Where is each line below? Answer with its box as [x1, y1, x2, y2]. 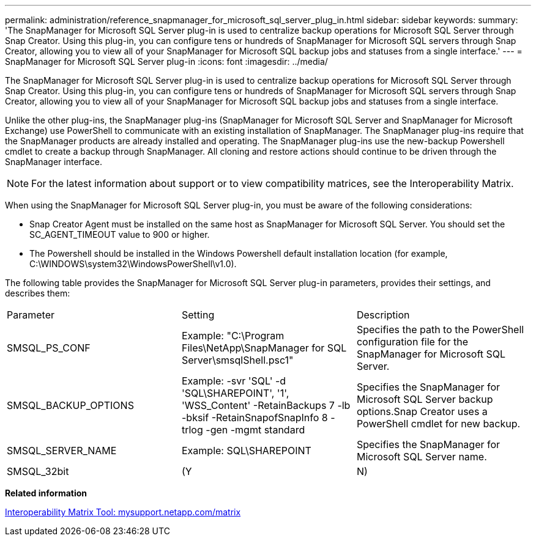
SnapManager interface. [5, 156, 103, 167]
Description [356, 309, 410, 321]
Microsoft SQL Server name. [356, 451, 487, 463]
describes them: [5, 288, 70, 298]
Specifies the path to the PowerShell [356, 323, 524, 336]
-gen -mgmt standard [206, 424, 305, 436]
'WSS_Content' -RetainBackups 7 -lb [181, 399, 351, 411]
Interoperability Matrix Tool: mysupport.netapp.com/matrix [5, 507, 241, 517]
